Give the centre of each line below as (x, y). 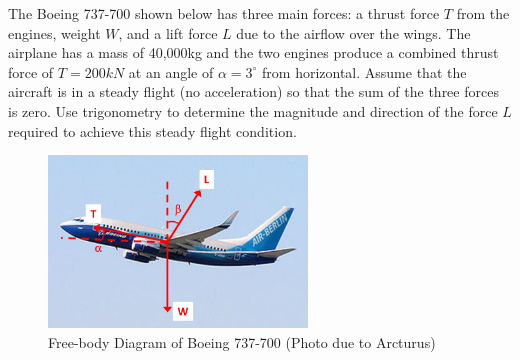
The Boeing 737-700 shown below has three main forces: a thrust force (224, 13)
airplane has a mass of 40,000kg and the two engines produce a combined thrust (253, 52)
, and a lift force (168, 32)
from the (483, 13)
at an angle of (171, 71)
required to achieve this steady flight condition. (152, 130)
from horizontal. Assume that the (364, 71)
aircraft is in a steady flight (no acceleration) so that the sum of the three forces (253, 91)
